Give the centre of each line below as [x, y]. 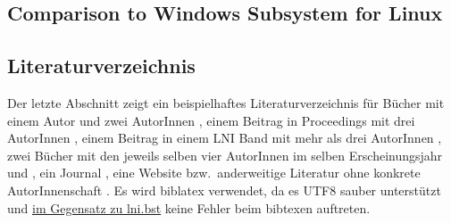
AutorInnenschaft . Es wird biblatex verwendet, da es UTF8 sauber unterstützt [224, 190]
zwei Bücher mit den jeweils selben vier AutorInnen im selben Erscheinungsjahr [225, 155]
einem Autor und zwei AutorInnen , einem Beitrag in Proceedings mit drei [211, 120]
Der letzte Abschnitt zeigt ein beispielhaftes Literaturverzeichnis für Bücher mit [226, 102]
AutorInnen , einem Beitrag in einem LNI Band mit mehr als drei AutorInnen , [225, 138]
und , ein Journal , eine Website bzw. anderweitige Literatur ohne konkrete [214, 173]
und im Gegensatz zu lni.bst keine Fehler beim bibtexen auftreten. [189, 207]
